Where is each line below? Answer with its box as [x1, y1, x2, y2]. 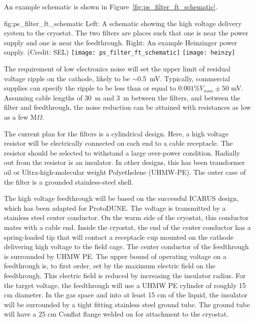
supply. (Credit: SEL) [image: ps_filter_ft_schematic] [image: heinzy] [4, 47, 235, 57]
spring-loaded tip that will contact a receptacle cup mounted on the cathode [4, 231, 234, 242]
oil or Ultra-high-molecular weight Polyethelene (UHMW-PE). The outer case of [4, 166, 246, 177]
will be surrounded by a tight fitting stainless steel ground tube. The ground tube [4, 299, 250, 309]
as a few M [4, 112, 37, 122]
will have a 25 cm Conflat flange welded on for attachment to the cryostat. [4, 309, 229, 319]
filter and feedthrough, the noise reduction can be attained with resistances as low [4, 102, 251, 112]
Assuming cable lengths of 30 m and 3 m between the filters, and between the [4, 92, 240, 102]
